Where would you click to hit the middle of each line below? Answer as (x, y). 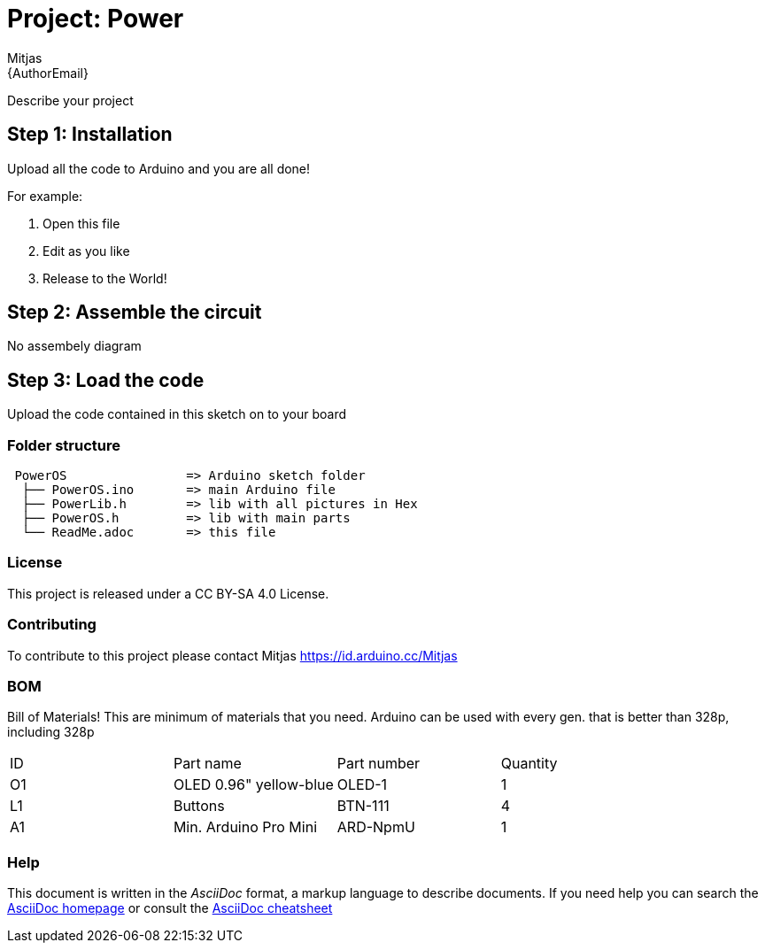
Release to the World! (105, 278)
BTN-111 (363, 806)
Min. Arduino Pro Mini (245, 827)
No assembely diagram (74, 346)
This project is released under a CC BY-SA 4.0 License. (168, 593)
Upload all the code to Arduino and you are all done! (159, 168)
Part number (379, 764)
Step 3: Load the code (106, 380)
